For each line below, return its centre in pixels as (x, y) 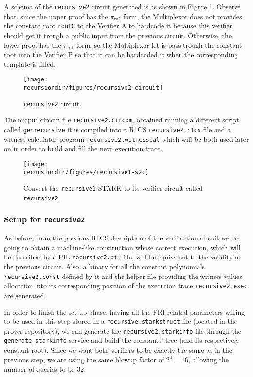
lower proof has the (33, 45)
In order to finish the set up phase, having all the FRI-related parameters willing (125, 311)
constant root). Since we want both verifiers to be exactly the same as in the (118, 350)
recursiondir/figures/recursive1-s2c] (86, 172)
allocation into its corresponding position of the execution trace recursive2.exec (126, 286)
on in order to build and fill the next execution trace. (83, 149)
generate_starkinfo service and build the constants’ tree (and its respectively (122, 340)
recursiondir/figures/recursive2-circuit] (93, 88)
